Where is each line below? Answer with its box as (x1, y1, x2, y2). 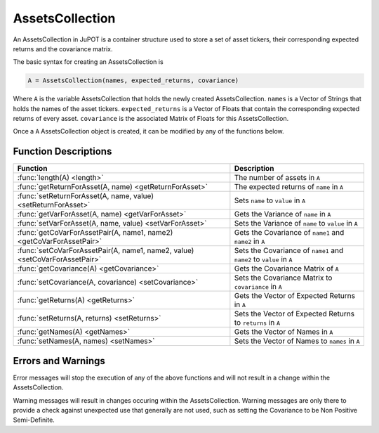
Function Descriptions (13, 146, 112, 157)
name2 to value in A (234, 254, 293, 264)
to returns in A (234, 318, 281, 328)
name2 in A (234, 236, 265, 246)
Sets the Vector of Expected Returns (234, 309, 354, 319)
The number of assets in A (234, 173, 321, 183)
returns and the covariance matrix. (13, 44, 113, 53)
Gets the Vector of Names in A (234, 327, 333, 337)
